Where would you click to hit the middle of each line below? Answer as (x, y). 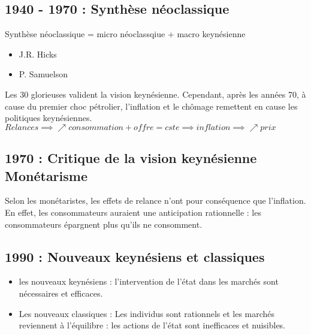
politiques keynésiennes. (49, 118)
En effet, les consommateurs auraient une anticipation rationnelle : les (133, 212)
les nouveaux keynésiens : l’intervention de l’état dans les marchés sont (149, 281)
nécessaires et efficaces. (61, 293)
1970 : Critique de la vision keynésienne (131, 158)
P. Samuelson (43, 74)
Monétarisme (46, 175)
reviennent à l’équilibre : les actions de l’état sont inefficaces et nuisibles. (152, 325)
